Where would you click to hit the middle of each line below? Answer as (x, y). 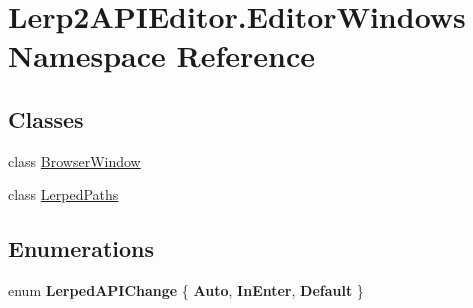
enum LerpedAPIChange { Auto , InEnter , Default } (186, 290)
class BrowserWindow (74, 160)
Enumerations (81, 248)
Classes (46, 118)
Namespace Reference (161, 55)
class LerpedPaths (63, 194)
